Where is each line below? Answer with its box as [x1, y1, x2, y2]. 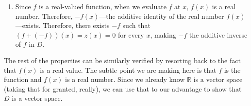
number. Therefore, [15, 11, 73, 21]
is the [224, 65, 241, 75]
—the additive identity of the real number [99, 11, 224, 21]
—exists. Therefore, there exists [15, 20, 110, 30]
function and [4, 74, 42, 84]
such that [122, 20, 151, 30]
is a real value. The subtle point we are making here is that [40, 65, 217, 75]
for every [117, 29, 144, 40]
